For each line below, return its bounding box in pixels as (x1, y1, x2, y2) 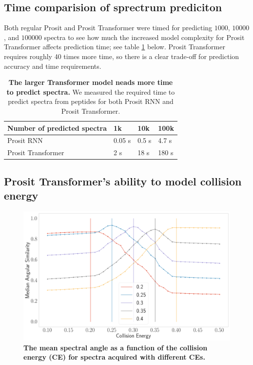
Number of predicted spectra (7, 122, 107, 133)
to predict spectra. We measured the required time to (6, 86, 175, 97)
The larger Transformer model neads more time (8, 77, 173, 87)
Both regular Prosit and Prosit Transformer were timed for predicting (4, 22, 213, 33)
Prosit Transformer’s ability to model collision (4, 173, 242, 188)
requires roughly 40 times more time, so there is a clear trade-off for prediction (4, 51, 239, 61)
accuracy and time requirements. (4, 61, 101, 71)
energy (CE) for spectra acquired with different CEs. (23, 352, 205, 362)
